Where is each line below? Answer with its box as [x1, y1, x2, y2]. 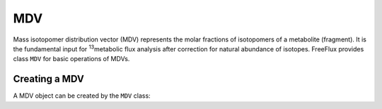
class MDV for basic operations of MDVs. [13, 55, 130, 63]
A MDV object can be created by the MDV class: [13, 91, 151, 100]
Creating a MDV [13, 73, 84, 85]
